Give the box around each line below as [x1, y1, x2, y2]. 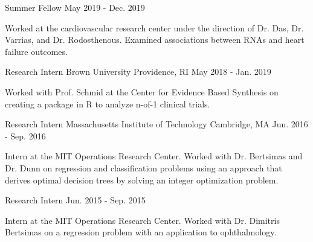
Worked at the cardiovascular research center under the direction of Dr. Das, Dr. [5, 21, 304, 34]
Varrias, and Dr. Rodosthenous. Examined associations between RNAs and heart [5, 33, 305, 46]
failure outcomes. [5, 45, 68, 57]
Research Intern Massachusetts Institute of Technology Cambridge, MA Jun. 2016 [5, 118, 308, 130]
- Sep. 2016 [5, 129, 46, 142]
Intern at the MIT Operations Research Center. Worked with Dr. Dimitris [5, 214, 280, 226]
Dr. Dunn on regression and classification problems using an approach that [5, 161, 282, 174]
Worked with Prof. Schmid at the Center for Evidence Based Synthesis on [5, 85, 279, 98]
